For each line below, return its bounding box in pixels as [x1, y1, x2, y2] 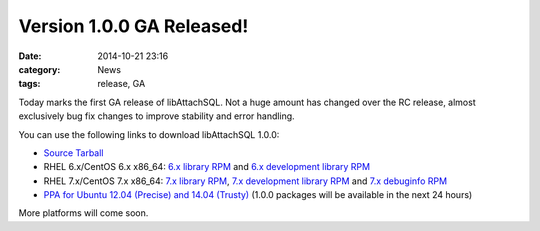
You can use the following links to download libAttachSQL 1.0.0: [18, 128, 280, 140]
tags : [18, 78, 41, 90]
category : [18, 63, 61, 75]
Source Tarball [43, 146, 104, 159]
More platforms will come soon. [18, 207, 149, 219]
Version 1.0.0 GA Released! [18, 15, 249, 37]
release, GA [97, 78, 146, 90]
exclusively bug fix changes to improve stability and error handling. [18, 110, 295, 122]
